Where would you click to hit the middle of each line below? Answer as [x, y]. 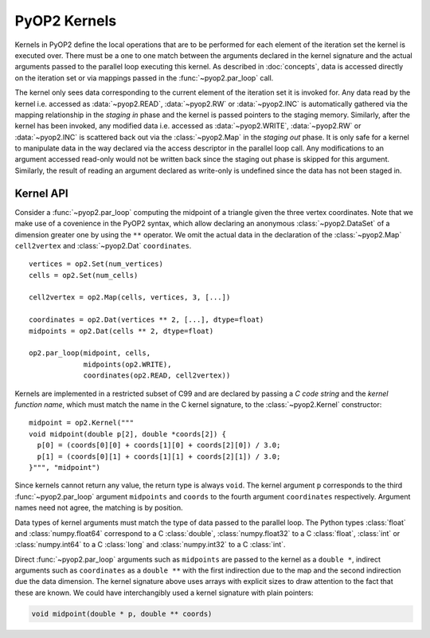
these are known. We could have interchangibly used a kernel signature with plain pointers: [164, 593]
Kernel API [41, 193]
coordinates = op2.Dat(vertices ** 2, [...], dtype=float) [147, 320]
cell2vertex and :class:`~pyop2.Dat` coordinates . [103, 245]
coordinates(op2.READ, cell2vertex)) [157, 376]
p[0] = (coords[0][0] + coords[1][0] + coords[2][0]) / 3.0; [159, 445]
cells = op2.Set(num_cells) [84, 275]
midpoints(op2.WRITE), [127, 364]
